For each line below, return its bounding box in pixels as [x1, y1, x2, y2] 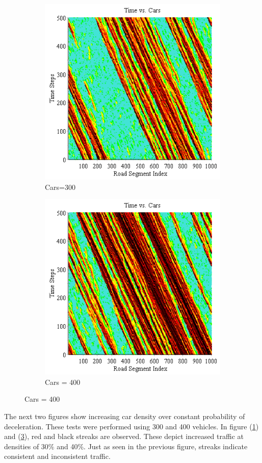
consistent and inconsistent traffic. [4, 451, 111, 461]
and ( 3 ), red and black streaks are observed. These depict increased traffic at [4, 431, 244, 442]
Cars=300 [45, 181, 76, 192]
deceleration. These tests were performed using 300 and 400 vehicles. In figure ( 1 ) [4, 421, 259, 431]
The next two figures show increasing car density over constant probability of [4, 410, 245, 421]
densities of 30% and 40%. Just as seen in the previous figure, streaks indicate [4, 441, 248, 451]
